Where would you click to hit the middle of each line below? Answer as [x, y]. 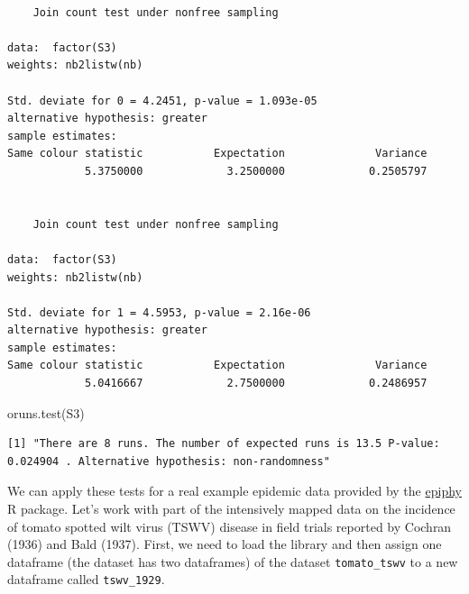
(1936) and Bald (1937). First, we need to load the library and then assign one [225, 544]
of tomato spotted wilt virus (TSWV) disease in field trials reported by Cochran [230, 526]
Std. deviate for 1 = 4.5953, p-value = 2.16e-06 [159, 312]
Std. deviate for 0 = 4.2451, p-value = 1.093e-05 [162, 101]
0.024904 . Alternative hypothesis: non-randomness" [169, 461]
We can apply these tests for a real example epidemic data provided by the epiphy [234, 491]
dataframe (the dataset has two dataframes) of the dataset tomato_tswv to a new [233, 561]
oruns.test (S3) [46, 412]
